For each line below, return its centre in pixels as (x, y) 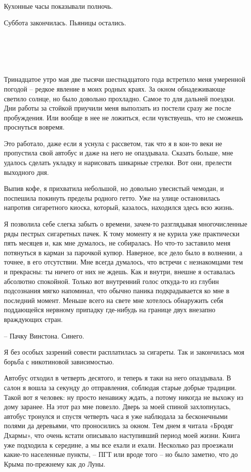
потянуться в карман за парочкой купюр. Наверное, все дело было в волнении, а (123, 252)
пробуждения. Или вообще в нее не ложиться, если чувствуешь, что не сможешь (124, 117)
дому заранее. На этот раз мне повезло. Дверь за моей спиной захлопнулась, (117, 406)
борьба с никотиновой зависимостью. (59, 361)
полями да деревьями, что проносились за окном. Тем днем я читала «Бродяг (119, 425)
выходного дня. (26, 172)
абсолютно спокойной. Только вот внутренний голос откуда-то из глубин (111, 281)
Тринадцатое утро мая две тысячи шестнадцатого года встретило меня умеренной (125, 79)
